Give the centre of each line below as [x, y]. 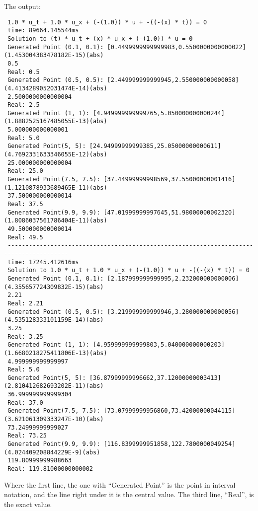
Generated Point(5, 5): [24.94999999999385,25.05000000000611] [114, 146]
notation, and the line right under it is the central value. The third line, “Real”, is [129, 494]
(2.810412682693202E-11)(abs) [54, 386]
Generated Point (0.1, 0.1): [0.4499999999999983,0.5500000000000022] [127, 47]
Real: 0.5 [24, 72]
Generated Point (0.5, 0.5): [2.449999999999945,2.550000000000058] [123, 80]
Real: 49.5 [25, 237]
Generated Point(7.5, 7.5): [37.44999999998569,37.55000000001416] [122, 180]
